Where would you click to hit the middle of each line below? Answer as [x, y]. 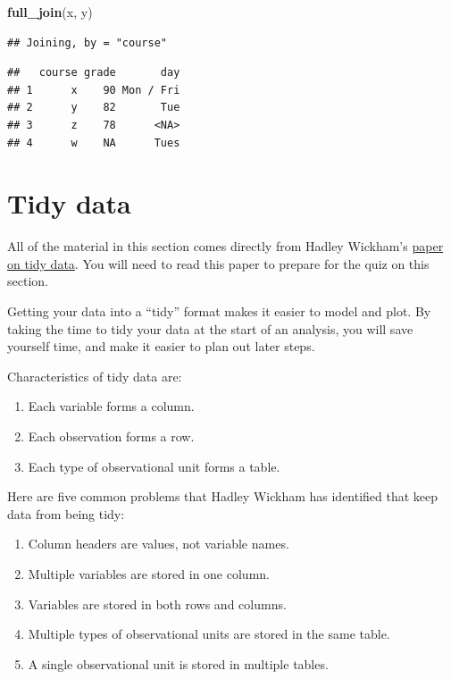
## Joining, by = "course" [87, 42]
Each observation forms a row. [111, 436]
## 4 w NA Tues [94, 143]
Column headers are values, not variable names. [159, 544]
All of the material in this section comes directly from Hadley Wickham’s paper [225, 246]
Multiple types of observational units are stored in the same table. [209, 634]
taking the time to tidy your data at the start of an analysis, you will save [210, 328]
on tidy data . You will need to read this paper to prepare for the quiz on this [218, 263]
